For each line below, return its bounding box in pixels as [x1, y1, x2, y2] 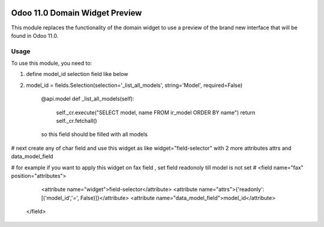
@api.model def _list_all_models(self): [41, 95, 134, 102]
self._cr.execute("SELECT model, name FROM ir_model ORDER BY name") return [56, 108, 256, 116]
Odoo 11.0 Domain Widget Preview [11, 8, 142, 18]
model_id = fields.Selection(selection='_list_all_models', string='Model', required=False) [26, 81, 243, 89]
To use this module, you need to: [11, 60, 92, 67]
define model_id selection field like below [26, 71, 128, 78]
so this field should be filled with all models [41, 131, 148, 138]
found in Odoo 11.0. [11, 32, 59, 39]
